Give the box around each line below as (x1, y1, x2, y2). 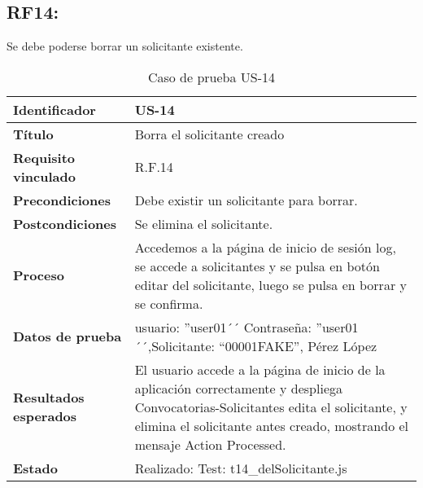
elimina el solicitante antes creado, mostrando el (134, 415, 409, 435)
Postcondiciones (13, 213, 117, 233)
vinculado (13, 166, 76, 186)
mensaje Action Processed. (134, 434, 286, 454)
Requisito (13, 147, 76, 167)
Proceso (13, 266, 64, 285)
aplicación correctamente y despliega (134, 378, 342, 398)
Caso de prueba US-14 (147, 67, 276, 86)
